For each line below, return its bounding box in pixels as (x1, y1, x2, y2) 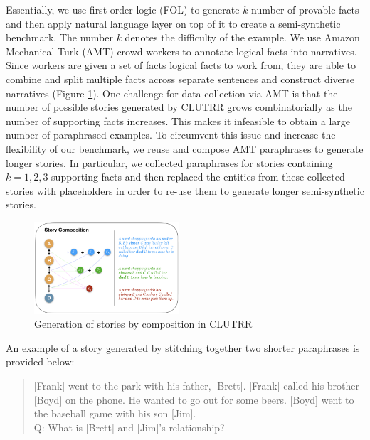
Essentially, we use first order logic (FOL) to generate (6, 2, 240, 16)
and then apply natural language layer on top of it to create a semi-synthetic (6, 16, 341, 31)
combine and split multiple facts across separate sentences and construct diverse (6, 71, 355, 86)
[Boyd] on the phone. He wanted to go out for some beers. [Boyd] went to (33, 392, 354, 407)
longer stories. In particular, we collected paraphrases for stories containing (6, 155, 333, 170)
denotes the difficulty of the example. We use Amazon (125, 30, 360, 45)
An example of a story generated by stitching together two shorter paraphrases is (6, 340, 360, 355)
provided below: (6, 354, 75, 369)
